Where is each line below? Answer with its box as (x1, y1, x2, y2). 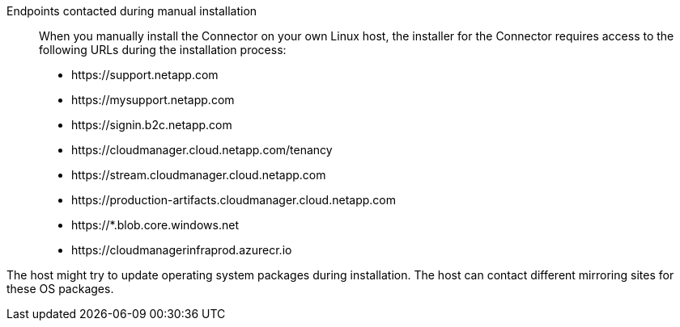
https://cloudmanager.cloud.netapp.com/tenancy (71, 143, 333, 157)
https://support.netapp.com (71, 68, 219, 82)
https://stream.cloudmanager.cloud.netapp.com (71, 168, 326, 182)
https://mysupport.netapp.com (71, 93, 235, 107)
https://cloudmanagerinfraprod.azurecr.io (71, 243, 292, 257)
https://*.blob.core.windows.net (71, 218, 239, 232)
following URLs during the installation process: (39, 43, 287, 57)
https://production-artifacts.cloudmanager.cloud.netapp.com (71, 193, 396, 207)
